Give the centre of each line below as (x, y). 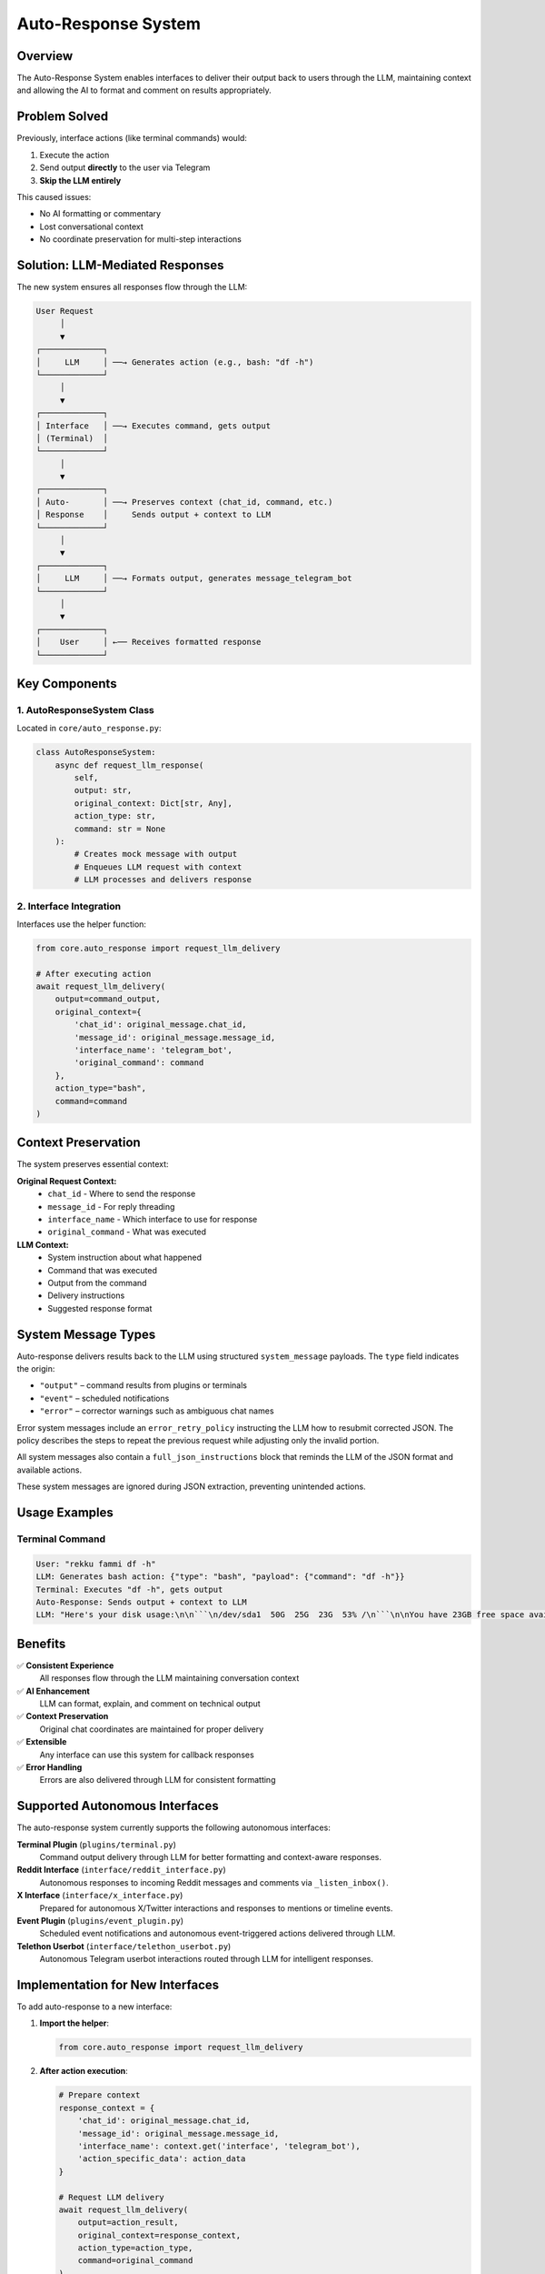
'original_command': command (139, 1063)
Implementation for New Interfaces (118, 1984)
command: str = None (120, 829)
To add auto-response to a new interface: (94, 2007)
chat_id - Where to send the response (122, 1194)
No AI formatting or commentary (100, 214)
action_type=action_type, (135, 2248)
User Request (65, 311)
